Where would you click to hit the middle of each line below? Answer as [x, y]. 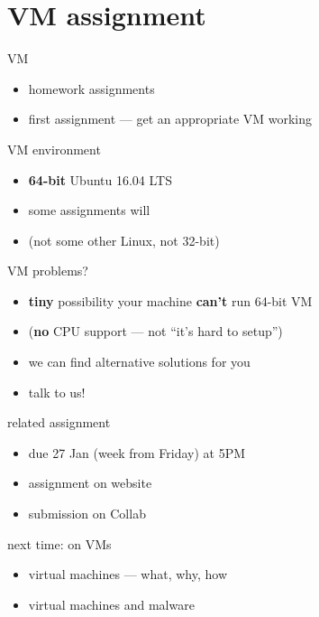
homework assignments [91, 88]
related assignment [59, 422]
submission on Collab [87, 514]
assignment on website [90, 483]
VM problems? [48, 271]
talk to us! [57, 392]
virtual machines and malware [111, 604]
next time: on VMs [59, 543]
